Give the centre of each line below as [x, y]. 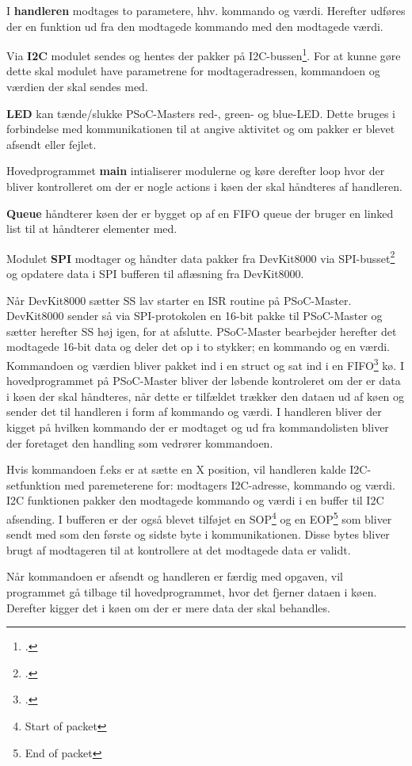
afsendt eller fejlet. [51, 144]
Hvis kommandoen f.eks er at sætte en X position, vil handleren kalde [176, 469]
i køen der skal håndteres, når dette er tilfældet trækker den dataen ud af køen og [206, 396]
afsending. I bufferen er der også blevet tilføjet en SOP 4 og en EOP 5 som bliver [199, 518]
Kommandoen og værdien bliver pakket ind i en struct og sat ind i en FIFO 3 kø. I [205, 364]
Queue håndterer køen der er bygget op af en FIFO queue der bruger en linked [200, 213]
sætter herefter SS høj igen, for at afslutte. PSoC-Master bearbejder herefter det [202, 331]
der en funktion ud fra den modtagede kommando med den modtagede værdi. [195, 26]
